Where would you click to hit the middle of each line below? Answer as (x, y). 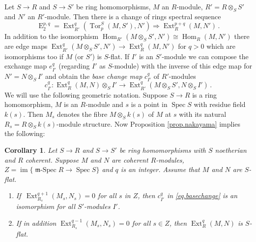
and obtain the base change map (94, 76)
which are (221, 46)
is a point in (149, 104)
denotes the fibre (82, 114)
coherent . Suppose (52, 159)
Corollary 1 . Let (31, 150)
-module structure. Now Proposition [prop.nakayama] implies (149, 123)
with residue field (220, 104)
